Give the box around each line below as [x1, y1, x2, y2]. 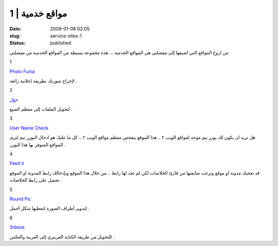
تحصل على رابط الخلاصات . [9, 177, 62, 183]
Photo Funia [9, 68, 35, 74]
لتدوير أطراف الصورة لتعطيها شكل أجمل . [9, 205, 90, 212]
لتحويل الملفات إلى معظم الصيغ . [9, 106, 73, 112]
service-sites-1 [50, 32, 82, 39]
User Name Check [9, 125, 49, 131]
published [50, 40, 72, 46]
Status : [9, 40, 26, 46]
